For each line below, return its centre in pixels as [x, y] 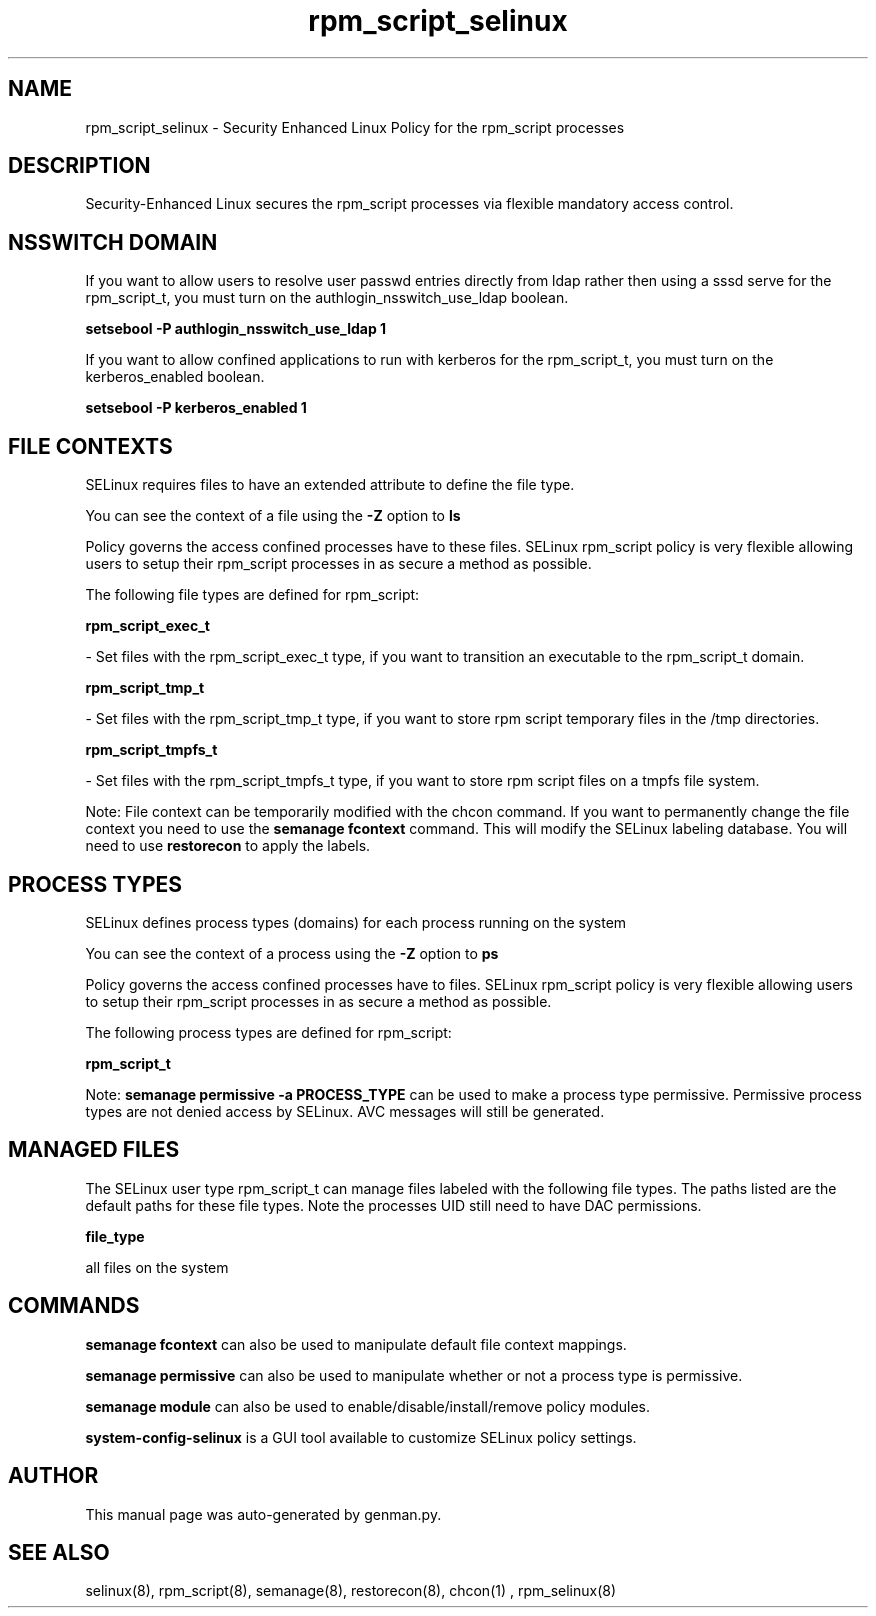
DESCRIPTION [79, 166]
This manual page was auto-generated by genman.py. [263, 1514]
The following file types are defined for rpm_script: [252, 595]
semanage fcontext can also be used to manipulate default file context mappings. [356, 1344]
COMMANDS [74, 1306]
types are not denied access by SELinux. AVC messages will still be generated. [345, 1111]
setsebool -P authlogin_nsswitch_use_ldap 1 [236, 329]
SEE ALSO [59, 1552]
